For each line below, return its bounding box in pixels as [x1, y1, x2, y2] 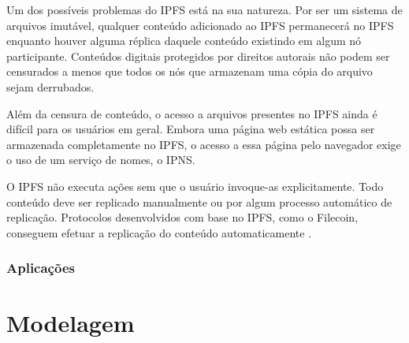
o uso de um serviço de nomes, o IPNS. [6, 151, 195, 168]
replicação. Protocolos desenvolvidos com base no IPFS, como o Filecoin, [6, 209, 359, 226]
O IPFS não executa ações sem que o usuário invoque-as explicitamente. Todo [6, 177, 384, 194]
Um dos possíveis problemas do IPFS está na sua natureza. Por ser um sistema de [6, 2, 403, 17]
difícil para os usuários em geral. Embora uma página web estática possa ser [6, 121, 375, 137]
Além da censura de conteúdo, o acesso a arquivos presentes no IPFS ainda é [6, 105, 377, 121]
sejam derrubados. [6, 78, 95, 95]
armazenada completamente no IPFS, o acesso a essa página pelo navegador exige [6, 136, 401, 152]
